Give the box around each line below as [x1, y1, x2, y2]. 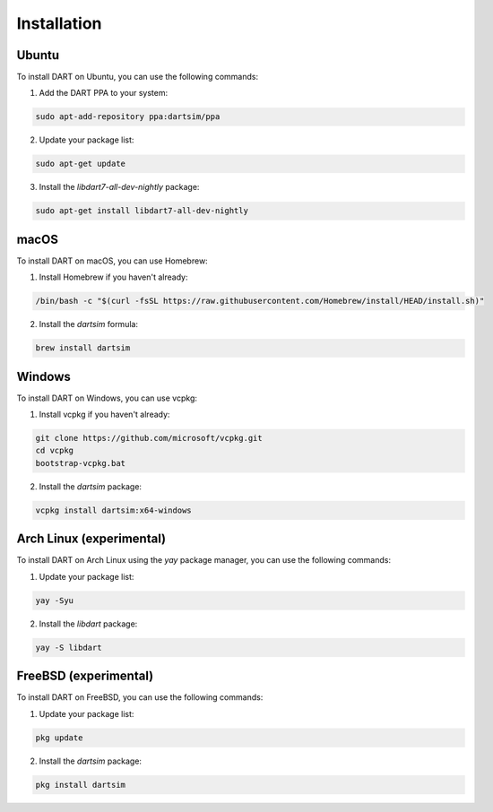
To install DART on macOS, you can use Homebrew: [16, 255, 208, 266]
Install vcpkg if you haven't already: [39, 409, 170, 420]
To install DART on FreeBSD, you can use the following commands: [16, 692, 264, 703]
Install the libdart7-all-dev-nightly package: [39, 182, 200, 193]
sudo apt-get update [35, 159, 125, 169]
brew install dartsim [35, 343, 131, 353]
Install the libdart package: [39, 618, 138, 629]
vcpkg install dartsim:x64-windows [35, 505, 192, 515]
